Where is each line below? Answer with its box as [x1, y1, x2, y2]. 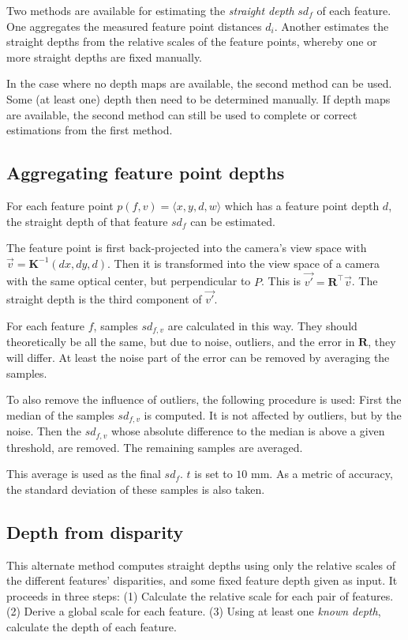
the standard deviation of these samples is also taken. [6, 480, 265, 497]
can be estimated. [190, 213, 275, 229]
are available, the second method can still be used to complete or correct [6, 106, 357, 122]
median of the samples [6, 406, 114, 423]
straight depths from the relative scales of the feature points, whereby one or [6, 33, 377, 50]
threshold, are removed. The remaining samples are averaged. [6, 439, 303, 455]
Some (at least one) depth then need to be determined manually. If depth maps [6, 90, 391, 107]
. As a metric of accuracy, [269, 465, 393, 482]
